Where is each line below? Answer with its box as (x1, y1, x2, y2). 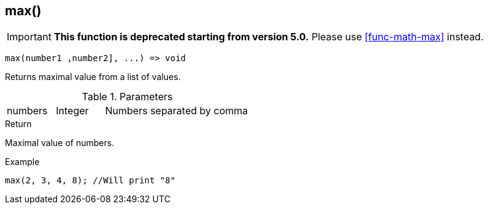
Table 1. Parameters (82, 90, 173, 103)
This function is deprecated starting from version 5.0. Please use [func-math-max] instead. (53, 31, 484, 43)
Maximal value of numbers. (5, 137, 115, 148)
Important (7, 31, 51, 43)
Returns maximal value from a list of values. (5, 71, 181, 82)
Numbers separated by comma (105, 105, 248, 117)
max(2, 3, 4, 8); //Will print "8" (5, 175, 176, 186)
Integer (56, 105, 89, 117)
